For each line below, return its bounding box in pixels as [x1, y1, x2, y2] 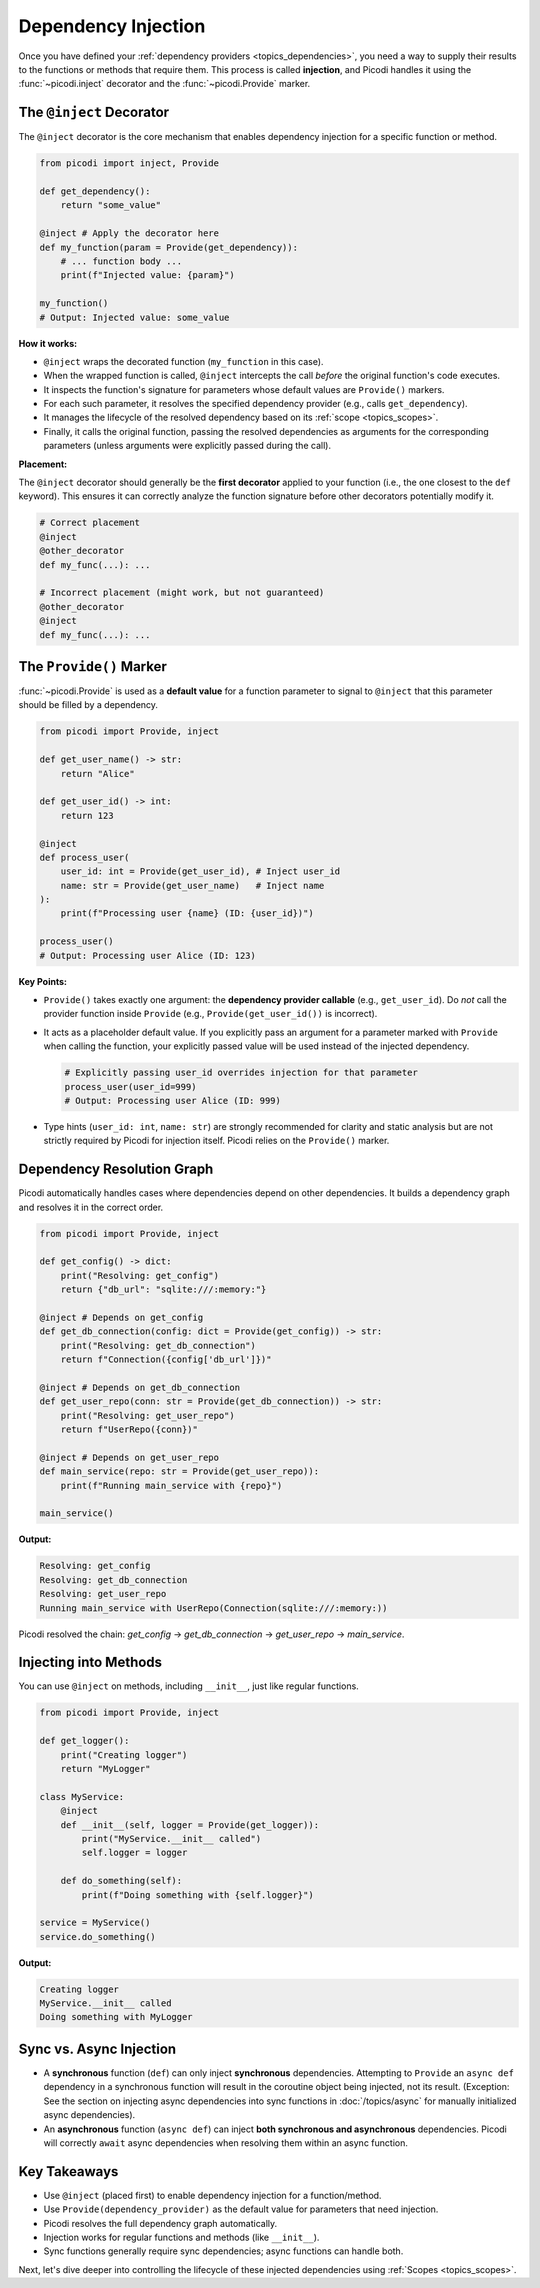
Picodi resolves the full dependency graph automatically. [43, 2217, 278, 2229]
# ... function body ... [60, 255, 183, 267]
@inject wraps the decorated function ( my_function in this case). [43, 355, 324, 367]
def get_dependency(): [39, 186, 151, 197]
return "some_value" [60, 200, 162, 211]
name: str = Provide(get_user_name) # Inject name [60, 880, 325, 891]
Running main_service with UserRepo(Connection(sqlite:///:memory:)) [39, 1602, 388, 1614]
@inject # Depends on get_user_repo [39, 1451, 220, 1463]
